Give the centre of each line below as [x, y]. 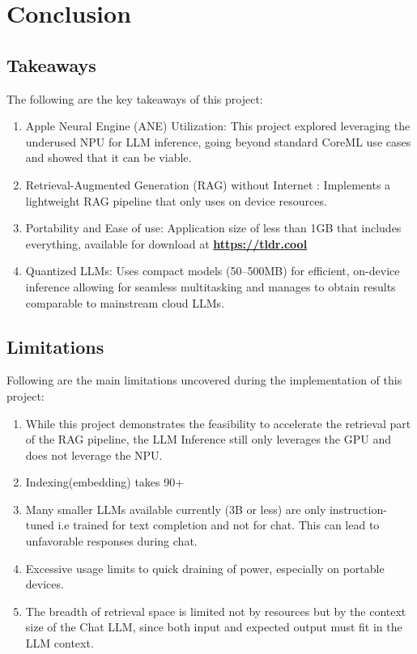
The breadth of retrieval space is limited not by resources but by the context [216, 611]
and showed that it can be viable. [109, 157]
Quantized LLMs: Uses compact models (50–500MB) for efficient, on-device [213, 271]
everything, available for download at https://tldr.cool [166, 243]
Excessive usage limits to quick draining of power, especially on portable [205, 568]
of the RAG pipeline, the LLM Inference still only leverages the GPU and [208, 439]
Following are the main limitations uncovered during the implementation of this [204, 380]
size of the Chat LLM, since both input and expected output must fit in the [214, 627]
